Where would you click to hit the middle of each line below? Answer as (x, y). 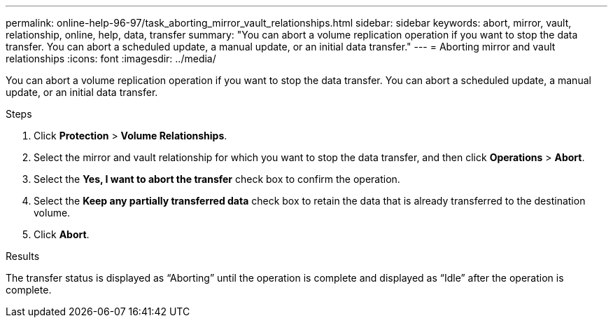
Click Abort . (62, 234)
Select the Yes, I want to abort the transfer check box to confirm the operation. (217, 179)
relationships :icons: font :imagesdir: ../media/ (111, 59)
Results (23, 256)
